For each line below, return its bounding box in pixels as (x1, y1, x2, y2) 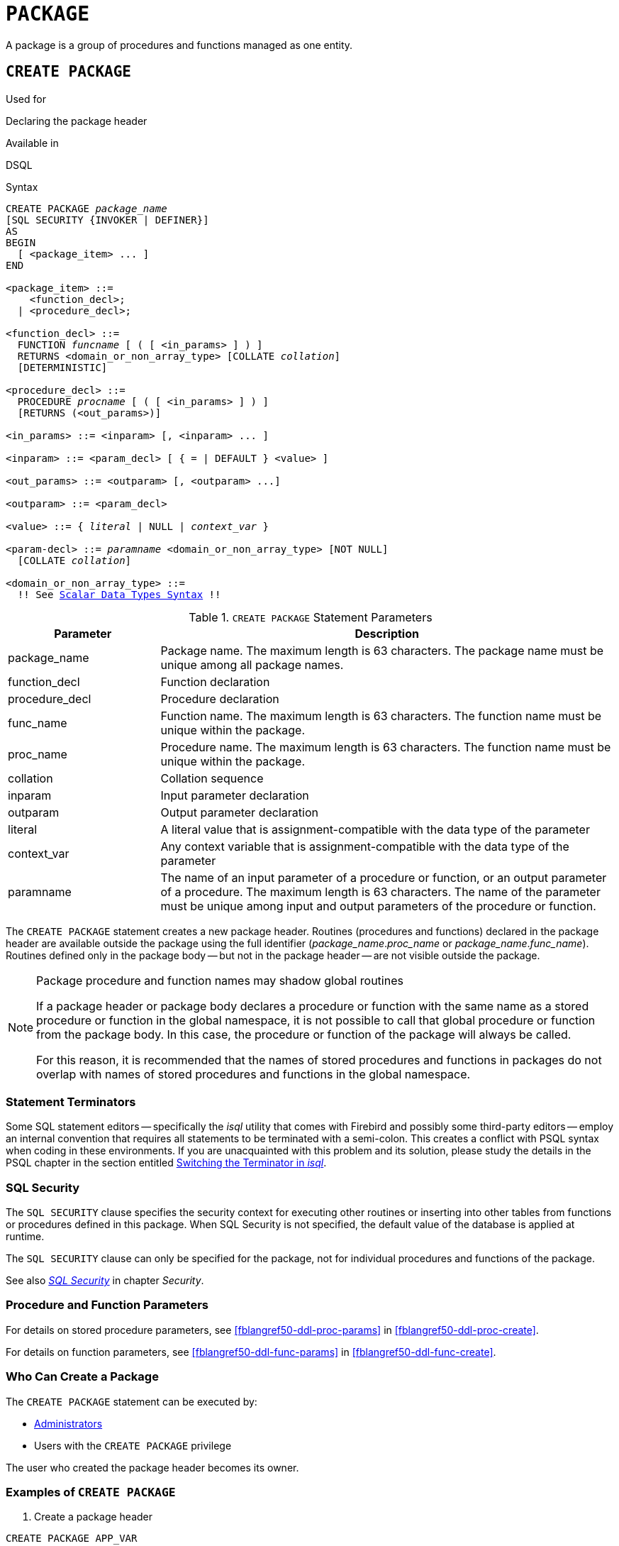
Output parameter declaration (160, 805, 318, 819)
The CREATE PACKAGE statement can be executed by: (6, 1395, 257, 1408)
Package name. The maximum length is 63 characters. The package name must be (160, 643, 604, 658)
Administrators (34, 1417, 103, 1430)
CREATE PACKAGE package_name (6, 202, 167, 214)
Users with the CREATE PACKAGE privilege (34, 1439, 232, 1452)
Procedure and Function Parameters (6, 1298, 208, 1313)
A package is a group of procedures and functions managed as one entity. (6, 38, 353, 51)
